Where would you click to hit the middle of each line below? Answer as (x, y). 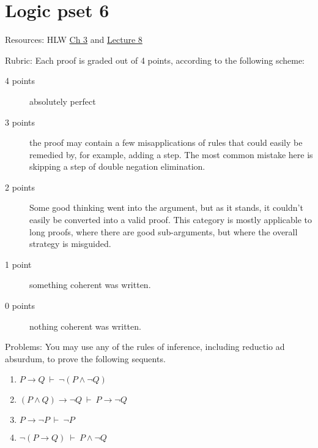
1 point (18, 264)
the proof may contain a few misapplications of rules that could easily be (166, 142)
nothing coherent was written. (85, 326)
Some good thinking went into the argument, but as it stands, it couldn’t (166, 207)
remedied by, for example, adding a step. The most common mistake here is (171, 154)
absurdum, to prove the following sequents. (85, 358)
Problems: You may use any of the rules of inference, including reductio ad (145, 347)
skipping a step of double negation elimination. (117, 166)
